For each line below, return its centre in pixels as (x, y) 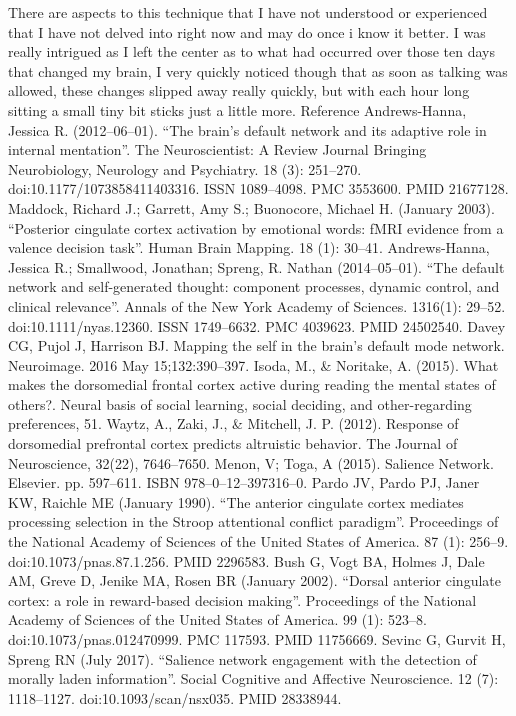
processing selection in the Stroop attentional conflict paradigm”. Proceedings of (253, 521)
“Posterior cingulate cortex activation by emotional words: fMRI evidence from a (256, 227)
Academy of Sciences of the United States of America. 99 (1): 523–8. (217, 619)
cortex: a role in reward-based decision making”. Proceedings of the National (242, 599)
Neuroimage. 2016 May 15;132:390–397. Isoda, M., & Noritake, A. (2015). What (253, 364)
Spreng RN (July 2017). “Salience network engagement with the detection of (242, 658)
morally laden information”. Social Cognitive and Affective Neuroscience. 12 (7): (253, 678)
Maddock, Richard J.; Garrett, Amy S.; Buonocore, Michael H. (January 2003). (251, 207)
